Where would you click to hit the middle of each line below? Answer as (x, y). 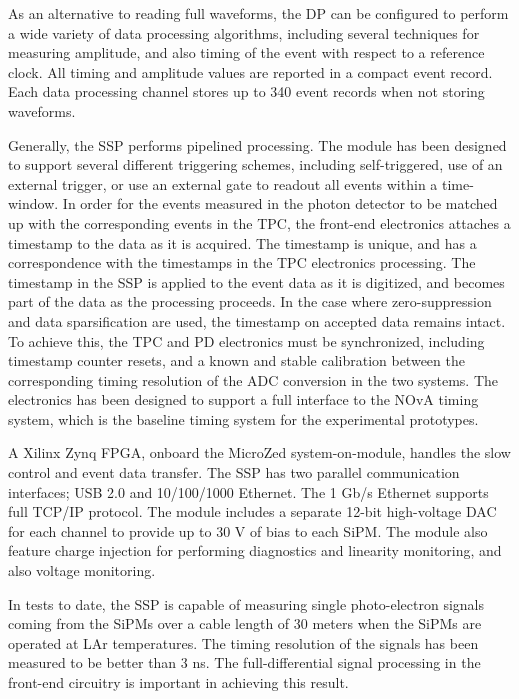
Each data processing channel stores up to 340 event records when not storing (246, 91)
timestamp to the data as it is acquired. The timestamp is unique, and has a (242, 242)
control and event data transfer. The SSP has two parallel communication (234, 472)
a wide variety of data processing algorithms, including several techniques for (244, 32)
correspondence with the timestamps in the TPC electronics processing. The (242, 262)
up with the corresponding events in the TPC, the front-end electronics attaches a (259, 222)
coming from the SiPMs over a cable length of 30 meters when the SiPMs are (245, 623)
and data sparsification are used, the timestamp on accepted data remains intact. (257, 320)
